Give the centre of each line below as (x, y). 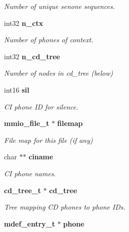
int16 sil (17, 89)
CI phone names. (30, 173)
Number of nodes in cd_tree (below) (59, 73)
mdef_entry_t (30, 223)
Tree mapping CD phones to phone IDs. (65, 207)
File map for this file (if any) (49, 140)
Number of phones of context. (49, 40)
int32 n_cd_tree (32, 56)
